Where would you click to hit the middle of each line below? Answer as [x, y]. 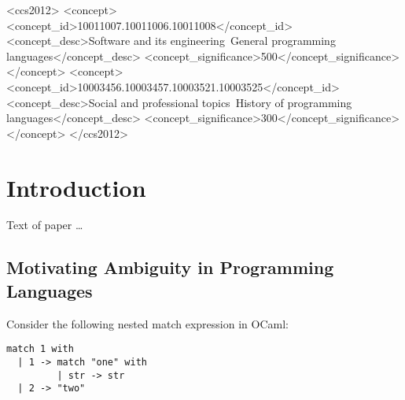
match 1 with [40, 349]
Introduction [76, 187]
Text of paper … [45, 225]
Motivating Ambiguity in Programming [170, 267]
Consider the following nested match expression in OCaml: [147, 323]
